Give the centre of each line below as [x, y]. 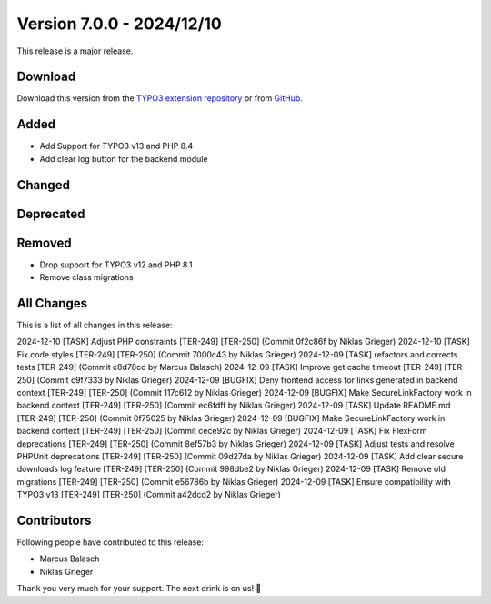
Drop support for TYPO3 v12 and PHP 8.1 [116, 265]
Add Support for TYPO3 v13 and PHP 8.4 [116, 146]
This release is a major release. [75, 51]
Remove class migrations [86, 277]
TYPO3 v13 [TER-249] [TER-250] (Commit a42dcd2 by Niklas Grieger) [149, 495]
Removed [44, 242]
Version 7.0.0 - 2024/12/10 [119, 24]
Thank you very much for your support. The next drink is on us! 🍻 [139, 589]
